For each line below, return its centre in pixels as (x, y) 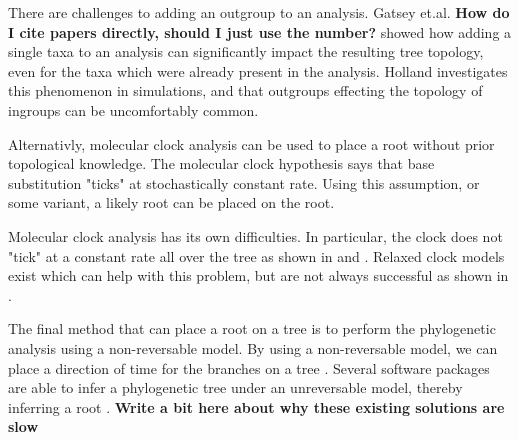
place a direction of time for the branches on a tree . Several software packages (249, 367)
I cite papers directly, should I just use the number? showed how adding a (260, 31)
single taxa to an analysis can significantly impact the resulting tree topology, (246, 51)
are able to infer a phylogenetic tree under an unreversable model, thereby (235, 387)
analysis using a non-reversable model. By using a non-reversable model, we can (253, 347)
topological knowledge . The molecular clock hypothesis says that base (221, 163)
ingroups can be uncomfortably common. (133, 109)
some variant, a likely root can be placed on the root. (171, 202)
